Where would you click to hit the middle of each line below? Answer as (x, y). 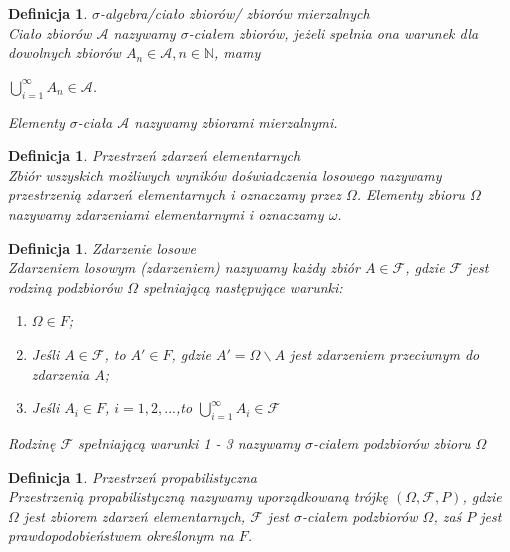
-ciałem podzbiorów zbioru (391, 442)
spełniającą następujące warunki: (242, 286)
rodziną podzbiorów (65, 286)
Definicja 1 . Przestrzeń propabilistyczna (132, 476)
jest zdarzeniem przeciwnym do (384, 353)
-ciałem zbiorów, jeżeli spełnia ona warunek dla (333, 32)
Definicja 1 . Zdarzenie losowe (102, 247)
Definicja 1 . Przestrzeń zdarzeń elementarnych (154, 155)
